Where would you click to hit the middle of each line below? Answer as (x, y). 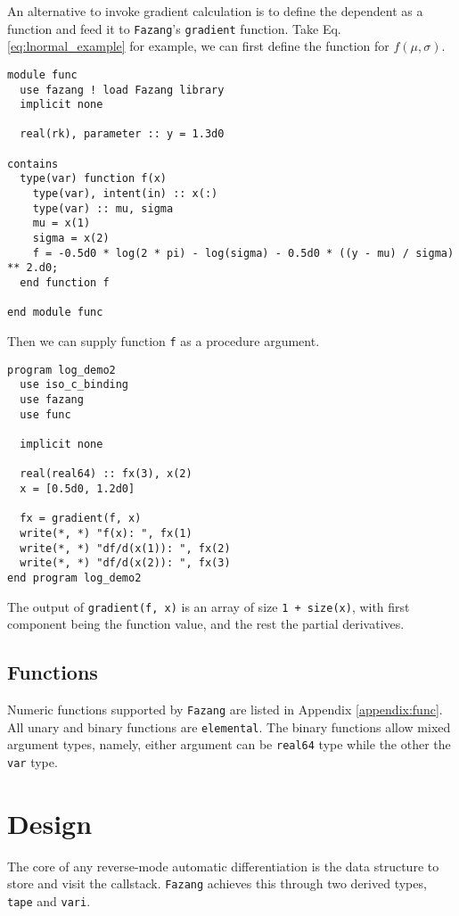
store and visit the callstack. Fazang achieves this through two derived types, (217, 883)
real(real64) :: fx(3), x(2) (106, 474)
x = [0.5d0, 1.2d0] (78, 488)
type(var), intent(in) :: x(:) (125, 194)
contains (33, 164)
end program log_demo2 (74, 578)
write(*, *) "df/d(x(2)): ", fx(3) (125, 563)
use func (45, 414)
